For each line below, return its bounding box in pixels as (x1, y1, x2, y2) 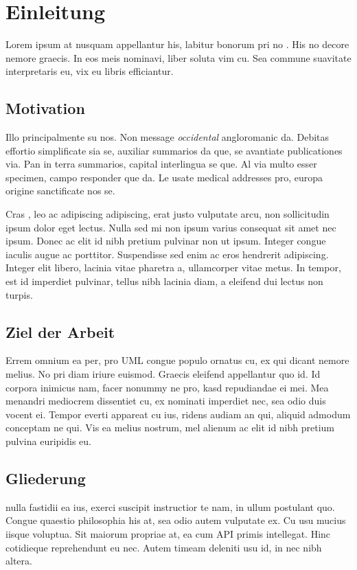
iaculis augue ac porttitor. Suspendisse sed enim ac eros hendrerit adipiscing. (5, 247, 329, 261)
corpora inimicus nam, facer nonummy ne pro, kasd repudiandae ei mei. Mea (5, 380, 329, 394)
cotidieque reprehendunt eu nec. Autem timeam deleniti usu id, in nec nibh (5, 540, 322, 554)
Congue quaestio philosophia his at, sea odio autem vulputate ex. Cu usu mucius (5, 513, 346, 527)
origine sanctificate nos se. (5, 183, 115, 198)
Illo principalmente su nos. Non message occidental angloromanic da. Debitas (5, 130, 330, 144)
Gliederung (5, 467, 86, 488)
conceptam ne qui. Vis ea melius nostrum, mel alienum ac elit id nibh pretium (5, 420, 335, 435)
